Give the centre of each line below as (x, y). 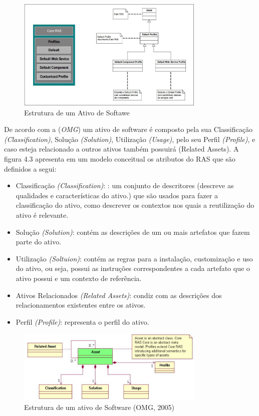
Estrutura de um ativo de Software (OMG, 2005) (99, 407)
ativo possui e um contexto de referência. (79, 278)
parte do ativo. (39, 242)
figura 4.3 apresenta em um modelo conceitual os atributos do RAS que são (120, 159)
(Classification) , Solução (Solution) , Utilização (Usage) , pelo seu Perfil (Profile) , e (130, 139)
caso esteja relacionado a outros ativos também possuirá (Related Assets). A (121, 149)
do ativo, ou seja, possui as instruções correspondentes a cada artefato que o (133, 268)
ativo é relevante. (42, 215)
